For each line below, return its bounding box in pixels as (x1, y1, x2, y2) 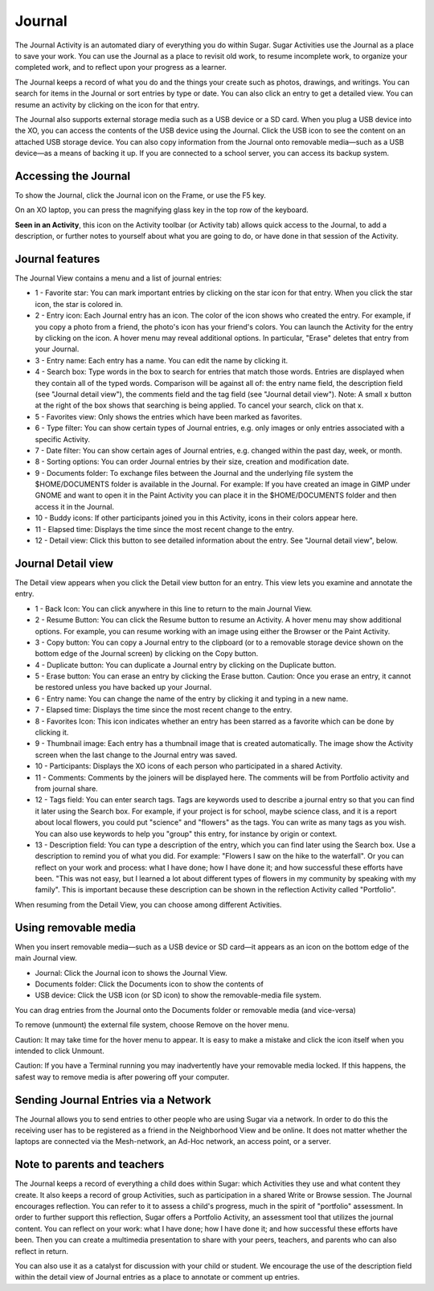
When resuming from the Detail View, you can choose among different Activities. (14, 900, 282, 909)
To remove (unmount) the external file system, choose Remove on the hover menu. (14, 1020, 289, 1030)
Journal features (14, 252, 100, 265)
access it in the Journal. (35, 502, 114, 511)
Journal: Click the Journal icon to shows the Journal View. (35, 968, 228, 977)
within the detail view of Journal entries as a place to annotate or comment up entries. (14, 1273, 301, 1282)
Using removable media (14, 920, 137, 934)
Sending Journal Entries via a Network (14, 1093, 212, 1107)
